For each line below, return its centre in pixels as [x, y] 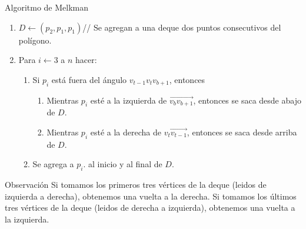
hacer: [86, 60]
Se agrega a [53, 164]
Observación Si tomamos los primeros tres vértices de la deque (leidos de [136, 185]
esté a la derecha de [126, 132]
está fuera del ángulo [89, 79]
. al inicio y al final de [123, 164]
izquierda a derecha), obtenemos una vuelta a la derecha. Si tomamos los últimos [151, 196]
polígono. [35, 40]
